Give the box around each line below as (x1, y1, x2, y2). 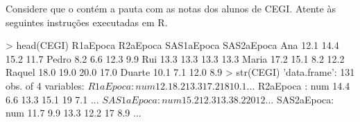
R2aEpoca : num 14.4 (257, 78, 350, 92)
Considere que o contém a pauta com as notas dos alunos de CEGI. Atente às (6, 1, 336, 15)
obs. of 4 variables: (6, 78, 85, 92)
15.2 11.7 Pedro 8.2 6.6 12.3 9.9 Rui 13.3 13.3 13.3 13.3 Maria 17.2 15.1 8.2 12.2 (6, 51, 345, 65)
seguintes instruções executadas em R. (6, 14, 168, 29)
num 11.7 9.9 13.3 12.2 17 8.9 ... (6, 105, 142, 120)
